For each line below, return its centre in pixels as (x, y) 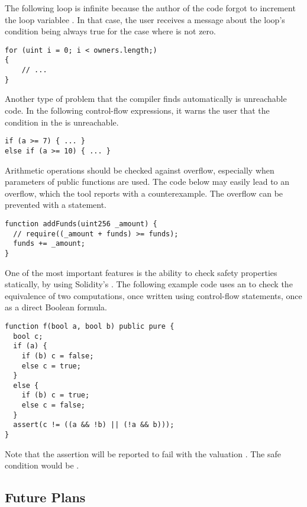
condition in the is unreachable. (62, 122)
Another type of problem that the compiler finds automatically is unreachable (146, 99)
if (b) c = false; (58, 356)
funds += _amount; (49, 244)
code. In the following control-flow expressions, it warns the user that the (137, 110)
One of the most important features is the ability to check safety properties (141, 272)
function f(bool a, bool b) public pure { (90, 326)
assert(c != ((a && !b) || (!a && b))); (94, 425)
